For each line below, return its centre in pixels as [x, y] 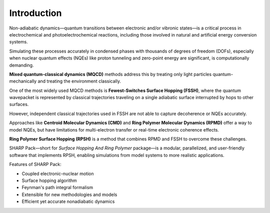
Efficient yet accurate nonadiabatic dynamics [68, 201]
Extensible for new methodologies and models [69, 194]
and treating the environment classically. [79, 81]
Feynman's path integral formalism [57, 187]
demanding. [21, 65]
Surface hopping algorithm [49, 180]
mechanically [23, 81]
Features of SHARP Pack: [35, 164]
